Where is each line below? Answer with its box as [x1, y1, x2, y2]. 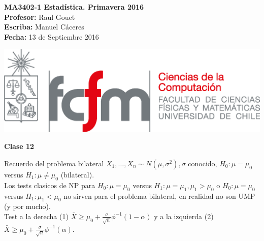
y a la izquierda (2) [154, 210, 214, 221]
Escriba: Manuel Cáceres [4, 21, 84, 32]
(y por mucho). [4, 201, 51, 212]
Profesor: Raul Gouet [4, 11, 75, 22]
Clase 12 [4, 141, 35, 152]
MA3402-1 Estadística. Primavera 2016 [4, 2, 144, 12]
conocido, [188, 158, 217, 168]
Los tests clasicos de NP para [4, 179, 95, 190]
